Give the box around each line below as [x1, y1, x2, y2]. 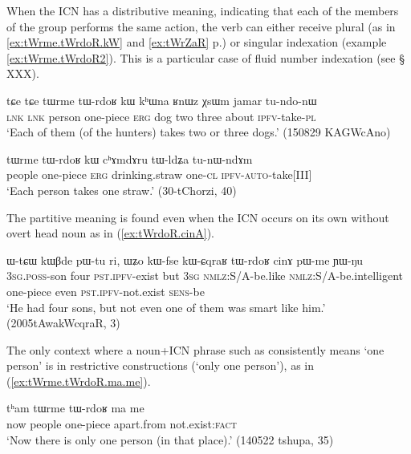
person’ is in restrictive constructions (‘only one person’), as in [6, 357, 315, 374]
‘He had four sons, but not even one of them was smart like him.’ [6, 298, 326, 315]
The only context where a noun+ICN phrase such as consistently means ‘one [6, 341, 385, 358]
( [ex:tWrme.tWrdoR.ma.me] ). [6, 372, 151, 389]
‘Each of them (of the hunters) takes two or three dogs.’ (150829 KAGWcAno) [6, 124, 391, 140]
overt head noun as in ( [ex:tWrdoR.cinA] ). [6, 225, 215, 241]
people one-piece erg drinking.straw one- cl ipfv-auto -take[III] [6, 166, 312, 183]
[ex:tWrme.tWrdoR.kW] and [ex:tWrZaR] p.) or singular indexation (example [6, 34, 387, 51]
